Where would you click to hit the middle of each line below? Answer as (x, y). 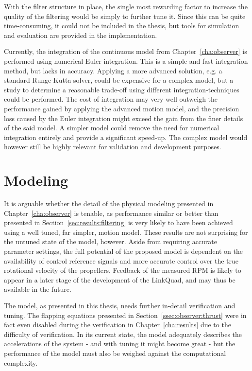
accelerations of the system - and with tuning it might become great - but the (120, 344)
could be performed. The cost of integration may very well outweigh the (111, 99)
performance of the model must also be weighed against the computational (115, 353)
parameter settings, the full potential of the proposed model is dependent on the (124, 251)
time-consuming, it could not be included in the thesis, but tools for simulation (122, 26)
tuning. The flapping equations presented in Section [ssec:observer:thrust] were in (125, 315)
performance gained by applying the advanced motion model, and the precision (122, 108)
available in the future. (38, 289)
